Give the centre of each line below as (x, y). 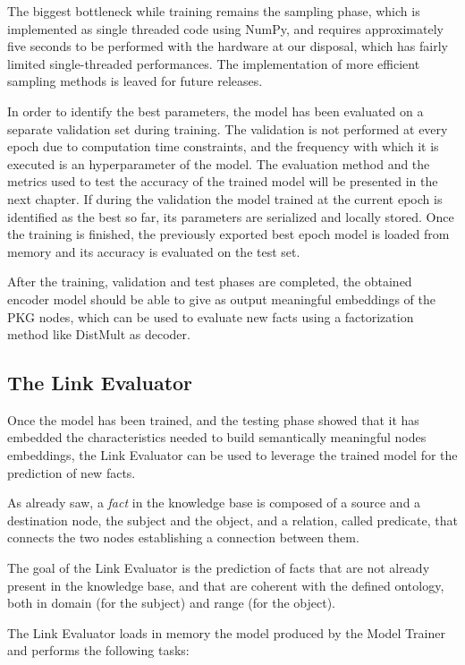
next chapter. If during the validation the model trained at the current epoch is (225, 198)
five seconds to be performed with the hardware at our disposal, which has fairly (228, 46)
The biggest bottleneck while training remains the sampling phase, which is (214, 11)
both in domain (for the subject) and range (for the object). (171, 603)
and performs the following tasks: (98, 650)
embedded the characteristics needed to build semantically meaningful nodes (217, 437)
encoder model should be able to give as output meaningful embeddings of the (222, 298)
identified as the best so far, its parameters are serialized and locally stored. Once (231, 216)
